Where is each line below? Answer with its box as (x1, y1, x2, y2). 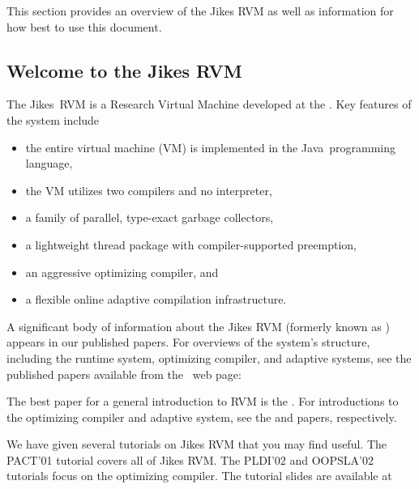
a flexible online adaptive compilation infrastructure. (25, 291, 287, 308)
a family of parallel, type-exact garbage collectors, (25, 209, 274, 226)
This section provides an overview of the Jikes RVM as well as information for (6, 2, 394, 19)
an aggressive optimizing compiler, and (25, 263, 219, 280)
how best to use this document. (6, 18, 162, 35)
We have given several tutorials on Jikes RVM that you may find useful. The (6, 436, 387, 453)
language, (25, 155, 73, 172)
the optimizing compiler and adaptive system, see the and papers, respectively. (6, 408, 397, 425)
